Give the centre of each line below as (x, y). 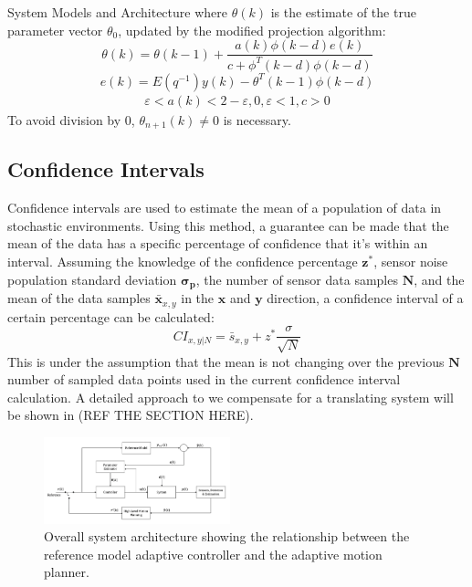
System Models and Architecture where (117, 12)
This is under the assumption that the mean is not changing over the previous (226, 361)
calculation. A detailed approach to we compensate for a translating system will (231, 397)
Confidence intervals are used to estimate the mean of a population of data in (225, 208)
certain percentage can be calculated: (111, 316)
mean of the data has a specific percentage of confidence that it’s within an (218, 243)
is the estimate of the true (343, 12)
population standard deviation (92, 279)
